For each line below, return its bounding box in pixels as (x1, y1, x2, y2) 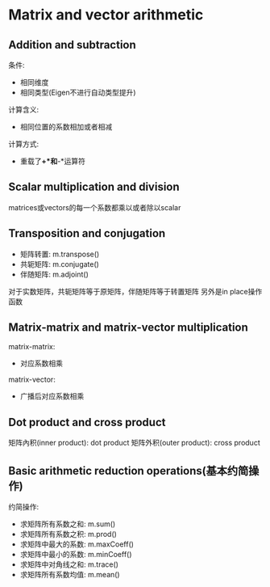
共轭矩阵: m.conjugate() (19, 259, 99, 268)
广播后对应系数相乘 (19, 391, 85, 401)
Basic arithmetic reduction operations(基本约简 (8, 463, 249, 478)
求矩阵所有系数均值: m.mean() (19, 570, 120, 580)
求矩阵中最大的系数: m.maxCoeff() (19, 539, 135, 549)
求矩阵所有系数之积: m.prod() (19, 530, 117, 539)
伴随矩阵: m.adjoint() (19, 269, 89, 279)
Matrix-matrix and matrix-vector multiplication (8, 321, 248, 335)
